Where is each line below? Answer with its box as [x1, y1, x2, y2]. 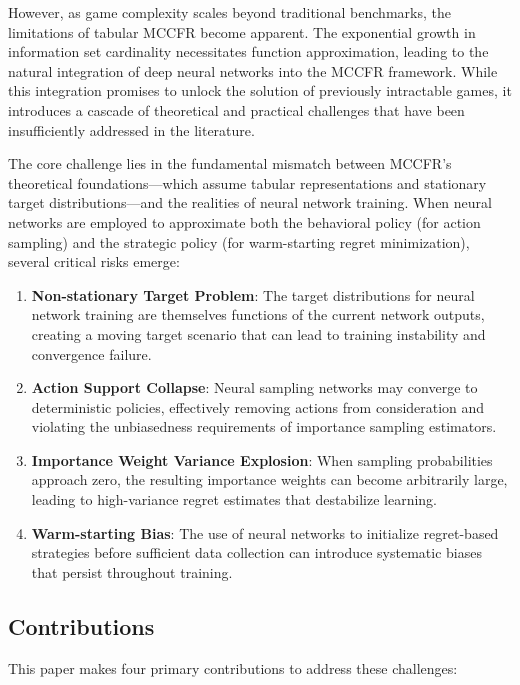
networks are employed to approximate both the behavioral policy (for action [8, 211, 481, 232]
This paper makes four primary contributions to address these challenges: [8, 657, 458, 678]
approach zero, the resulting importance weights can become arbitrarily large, [31, 469, 508, 490]
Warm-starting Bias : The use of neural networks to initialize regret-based [31, 522, 499, 543]
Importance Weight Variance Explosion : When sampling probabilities [31, 449, 493, 470]
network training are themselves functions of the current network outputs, [31, 304, 485, 325]
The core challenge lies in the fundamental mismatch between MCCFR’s [8, 153, 452, 174]
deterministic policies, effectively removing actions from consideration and [31, 396, 485, 417]
